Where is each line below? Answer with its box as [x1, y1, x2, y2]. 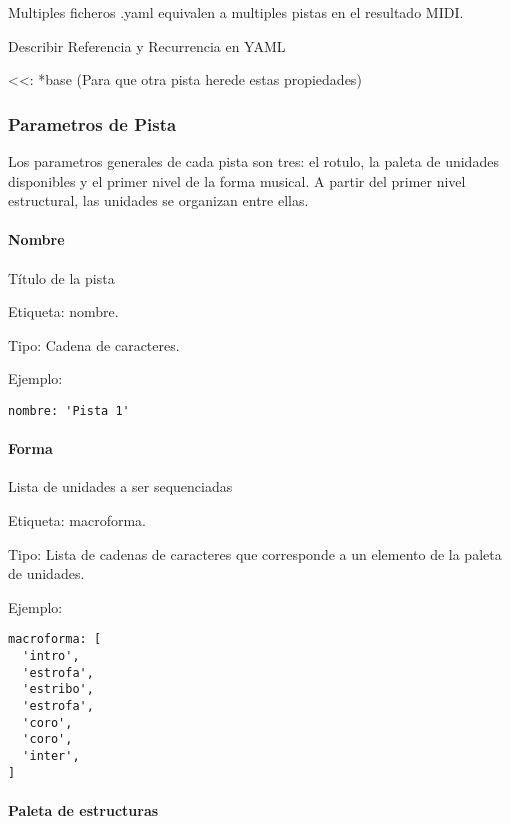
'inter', [22, 748, 80, 763]
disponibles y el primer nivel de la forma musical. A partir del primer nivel [8, 170, 466, 191]
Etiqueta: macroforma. [8, 510, 146, 530]
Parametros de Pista [8, 111, 177, 136]
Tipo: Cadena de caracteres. [8, 334, 180, 355]
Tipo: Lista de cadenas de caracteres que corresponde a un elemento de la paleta [8, 543, 502, 564]
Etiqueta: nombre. [8, 301, 119, 322]
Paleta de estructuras [8, 799, 159, 820]
